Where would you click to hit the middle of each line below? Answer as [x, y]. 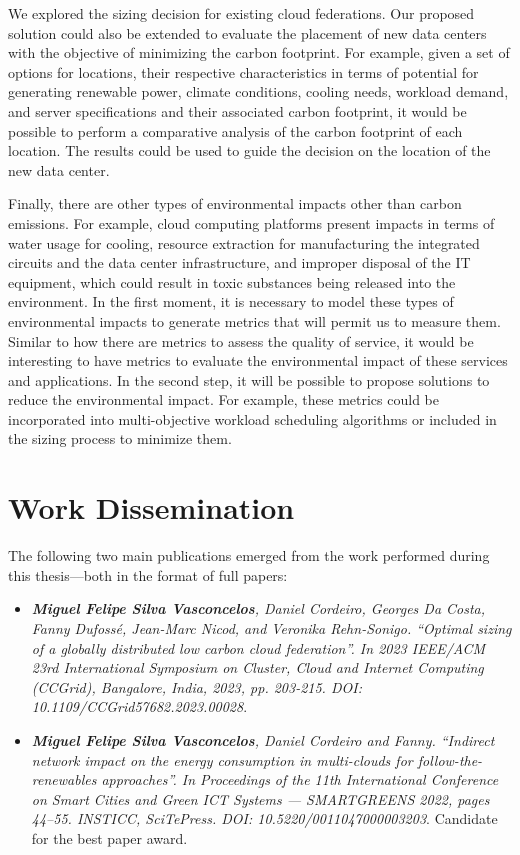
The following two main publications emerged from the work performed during [249, 555]
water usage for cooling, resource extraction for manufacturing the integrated [244, 242]
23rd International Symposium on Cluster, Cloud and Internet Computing [257, 667]
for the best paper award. [109, 837]
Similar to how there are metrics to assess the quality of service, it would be [241, 340]
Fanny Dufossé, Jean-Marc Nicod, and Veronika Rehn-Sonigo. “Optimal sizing [271, 627]
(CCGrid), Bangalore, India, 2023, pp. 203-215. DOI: [196, 686]
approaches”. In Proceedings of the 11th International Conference [300, 779]
